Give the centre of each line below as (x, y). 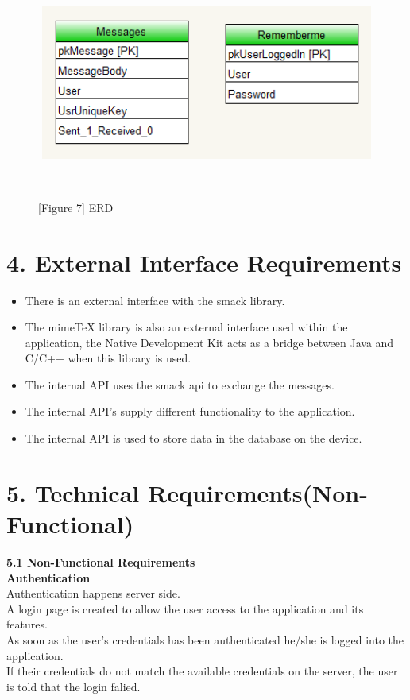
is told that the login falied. (73, 686)
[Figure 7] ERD (76, 207)
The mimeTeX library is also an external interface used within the (186, 327)
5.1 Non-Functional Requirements (101, 561)
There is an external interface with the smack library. (155, 300)
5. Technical (73, 492)
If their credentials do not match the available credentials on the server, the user (202, 671)
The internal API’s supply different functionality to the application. (190, 411)
